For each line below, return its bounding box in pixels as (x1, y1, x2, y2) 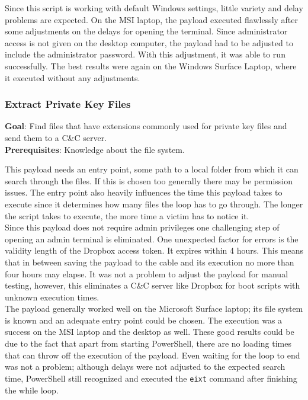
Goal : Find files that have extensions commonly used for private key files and (5, 120, 287, 132)
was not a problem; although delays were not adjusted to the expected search (5, 360, 285, 373)
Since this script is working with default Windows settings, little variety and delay (5, 2, 303, 14)
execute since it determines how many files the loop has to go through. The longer (5, 197, 303, 210)
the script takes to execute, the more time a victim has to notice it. (5, 209, 249, 222)
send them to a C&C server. (5, 131, 107, 143)
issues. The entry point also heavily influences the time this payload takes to (5, 186, 283, 199)
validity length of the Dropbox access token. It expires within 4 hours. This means (5, 244, 303, 257)
